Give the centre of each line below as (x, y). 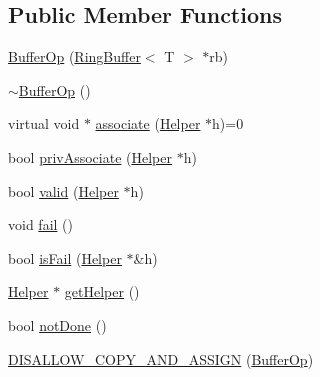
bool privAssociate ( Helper (90, 156)
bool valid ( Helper (63, 190)
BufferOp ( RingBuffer (74, 56)
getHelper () (102, 291)
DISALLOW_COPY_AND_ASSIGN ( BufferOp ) (161, 358)
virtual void (44, 123)
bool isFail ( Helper (65, 257)
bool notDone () (57, 324)
